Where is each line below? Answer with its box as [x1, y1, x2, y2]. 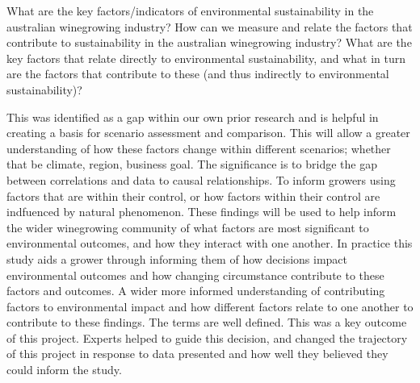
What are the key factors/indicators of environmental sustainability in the [6, 2, 374, 19]
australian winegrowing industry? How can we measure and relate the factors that [6, 18, 413, 35]
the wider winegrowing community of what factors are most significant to [6, 219, 369, 235]
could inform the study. [6, 361, 122, 378]
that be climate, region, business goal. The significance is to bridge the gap [6, 156, 377, 173]
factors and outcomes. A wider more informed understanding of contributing [6, 282, 385, 299]
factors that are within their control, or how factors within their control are [6, 187, 380, 204]
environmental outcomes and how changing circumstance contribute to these [6, 266, 384, 283]
